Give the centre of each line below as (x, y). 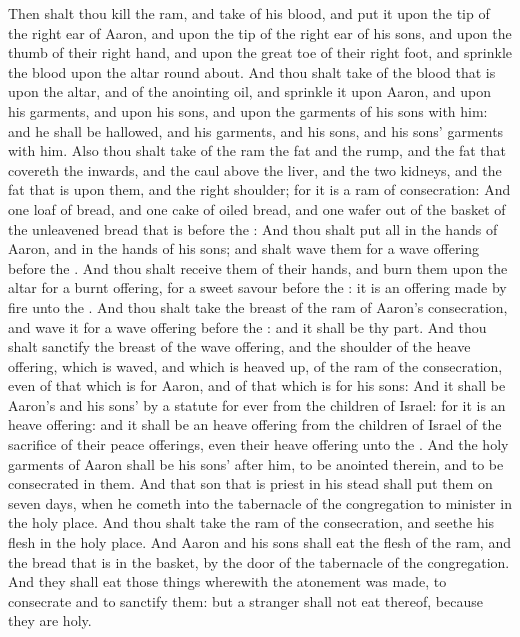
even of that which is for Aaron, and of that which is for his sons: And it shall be (257, 385)
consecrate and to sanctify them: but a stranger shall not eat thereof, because (245, 600)
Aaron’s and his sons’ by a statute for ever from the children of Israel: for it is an (257, 404)
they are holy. (50, 620)
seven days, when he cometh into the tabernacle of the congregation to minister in (260, 502)
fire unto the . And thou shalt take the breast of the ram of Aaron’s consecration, (258, 306)
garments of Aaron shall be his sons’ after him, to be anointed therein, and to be (256, 463)
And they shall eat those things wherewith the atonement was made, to (227, 581)
